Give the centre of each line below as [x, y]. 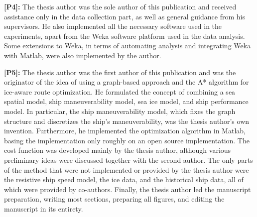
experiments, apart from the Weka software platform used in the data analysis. [125, 36]
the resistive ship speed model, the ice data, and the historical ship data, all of [124, 179]
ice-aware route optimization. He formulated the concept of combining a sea [120, 91]
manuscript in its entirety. [44, 208]
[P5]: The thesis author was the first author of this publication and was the [120, 72]
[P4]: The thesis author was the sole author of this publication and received [120, 6]
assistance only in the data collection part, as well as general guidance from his [125, 16]
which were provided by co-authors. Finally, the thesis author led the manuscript [128, 189]
